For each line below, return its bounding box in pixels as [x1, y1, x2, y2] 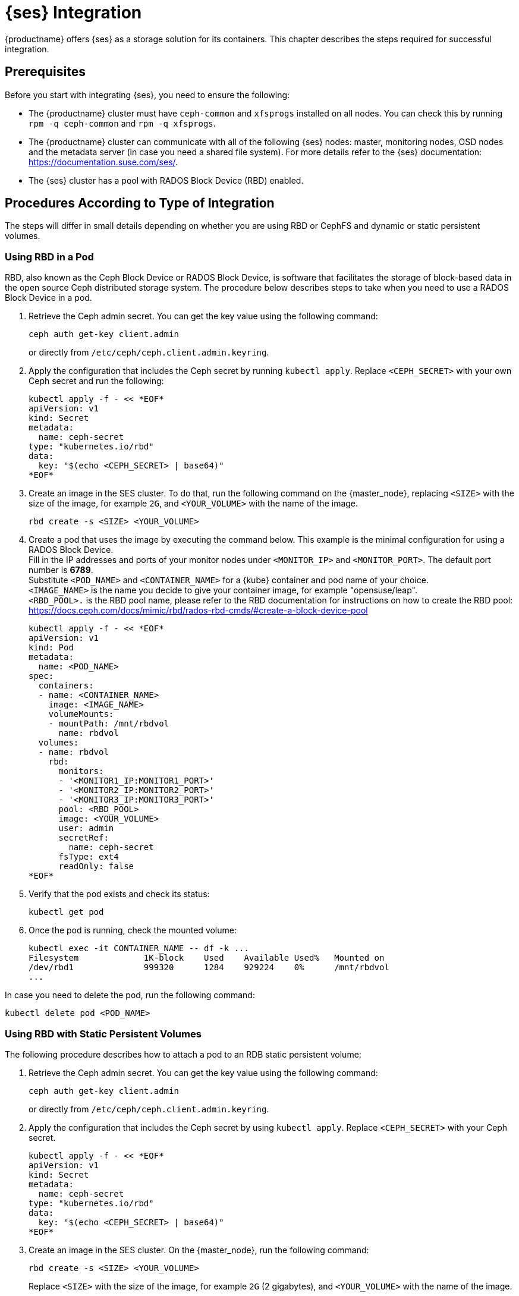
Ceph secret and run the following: [29, 376, 164, 386]
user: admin [58, 823, 114, 833]
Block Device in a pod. [5, 292, 92, 303]
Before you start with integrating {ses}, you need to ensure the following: [5, 89, 290, 100]
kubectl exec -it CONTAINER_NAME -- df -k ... [29, 943, 249, 954]
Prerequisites [5, 64, 86, 80]
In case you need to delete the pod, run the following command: [5, 990, 255, 1001]
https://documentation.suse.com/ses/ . [29, 156, 178, 167]
